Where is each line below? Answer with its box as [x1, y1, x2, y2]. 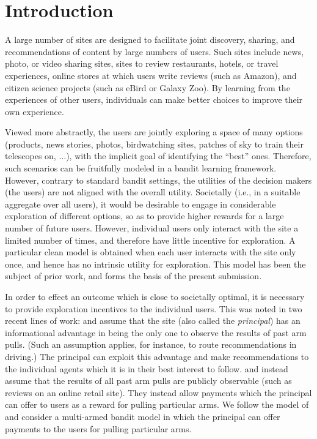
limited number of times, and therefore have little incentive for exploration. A [5, 233, 296, 246]
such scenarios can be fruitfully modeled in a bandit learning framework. [5, 162, 277, 174]
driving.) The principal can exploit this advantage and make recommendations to [5, 350, 309, 362]
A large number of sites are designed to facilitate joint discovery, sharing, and [5, 33, 295, 46]
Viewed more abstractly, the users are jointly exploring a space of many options [5, 126, 303, 138]
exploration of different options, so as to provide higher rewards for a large [5, 209, 284, 222]
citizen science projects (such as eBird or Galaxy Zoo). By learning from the [5, 81, 290, 94]
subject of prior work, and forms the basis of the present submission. [5, 269, 262, 282]
